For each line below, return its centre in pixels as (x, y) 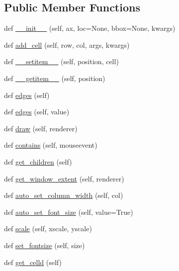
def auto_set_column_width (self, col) (64, 195)
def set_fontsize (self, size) (45, 245)
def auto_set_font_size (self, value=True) (69, 212)
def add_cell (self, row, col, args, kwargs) (67, 45)
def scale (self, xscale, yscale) (48, 228)
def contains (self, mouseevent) (51, 145)
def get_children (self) (38, 161)
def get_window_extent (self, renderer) (64, 178)
